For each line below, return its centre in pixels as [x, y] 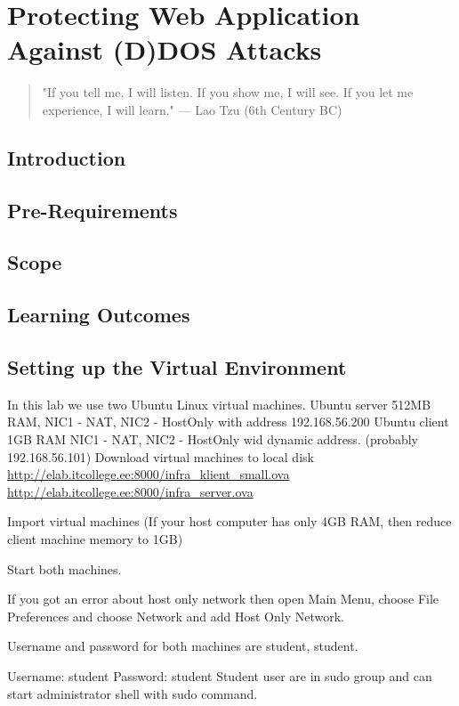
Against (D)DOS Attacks [165, 49]
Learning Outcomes [99, 315]
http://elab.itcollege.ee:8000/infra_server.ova [130, 491]
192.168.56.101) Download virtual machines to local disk [161, 456]
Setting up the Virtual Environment [177, 367]
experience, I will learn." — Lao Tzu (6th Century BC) [192, 109]
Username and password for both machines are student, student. [183, 646]
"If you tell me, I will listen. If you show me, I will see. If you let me [228, 92]
